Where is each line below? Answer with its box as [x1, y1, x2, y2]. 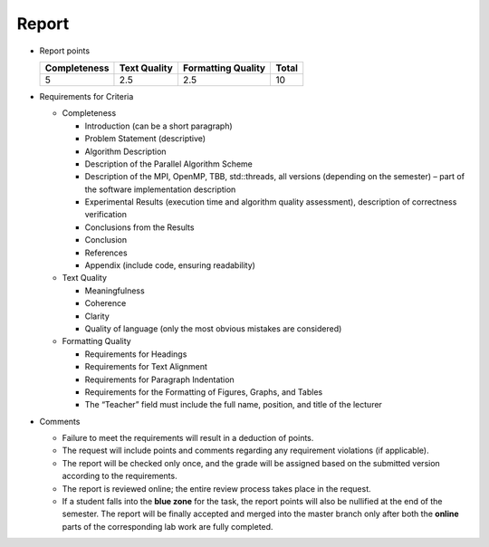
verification [84, 209, 127, 220]
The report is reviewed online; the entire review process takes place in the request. [62, 483, 371, 494]
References [84, 247, 128, 258]
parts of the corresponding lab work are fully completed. [62, 521, 273, 532]
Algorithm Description [84, 146, 167, 157]
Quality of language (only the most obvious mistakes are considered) [84, 322, 342, 334]
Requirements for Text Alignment [84, 361, 208, 372]
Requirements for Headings [84, 349, 187, 360]
